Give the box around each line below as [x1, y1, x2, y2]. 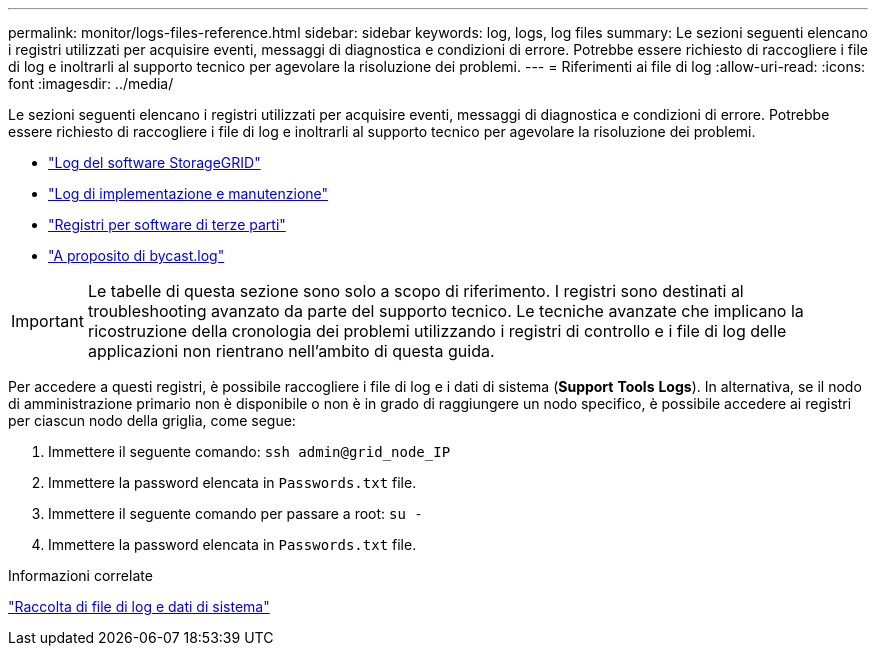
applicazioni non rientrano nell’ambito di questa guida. [87, 341, 495, 361]
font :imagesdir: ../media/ [8, 75, 174, 92]
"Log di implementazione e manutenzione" [48, 185, 329, 202]
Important [11, 311, 84, 331]
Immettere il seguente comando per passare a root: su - [48, 505, 423, 522]
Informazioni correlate [8, 567, 153, 584]
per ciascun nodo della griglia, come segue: [8, 412, 296, 429]
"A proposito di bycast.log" [48, 247, 225, 264]
